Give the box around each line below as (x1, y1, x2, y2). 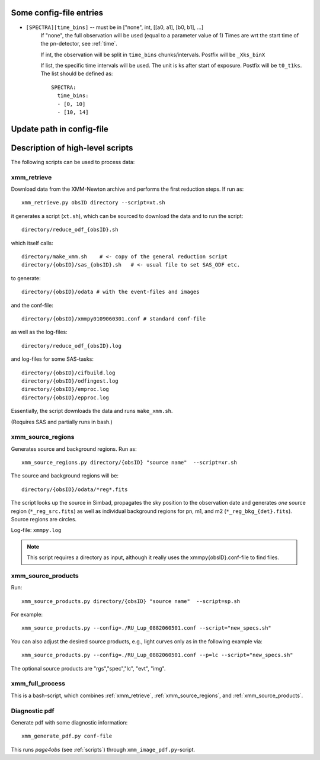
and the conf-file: (11, 302, 53, 309)
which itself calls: (11, 239, 53, 246)
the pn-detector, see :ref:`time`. (40, 40, 118, 47)
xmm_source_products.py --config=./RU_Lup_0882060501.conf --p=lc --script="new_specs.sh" (21, 652, 293, 659)
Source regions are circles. (11, 516, 77, 522)
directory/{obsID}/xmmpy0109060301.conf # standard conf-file (21, 316, 206, 322)
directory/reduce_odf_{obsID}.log (21, 342, 121, 349)
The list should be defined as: (40, 70, 113, 77)
